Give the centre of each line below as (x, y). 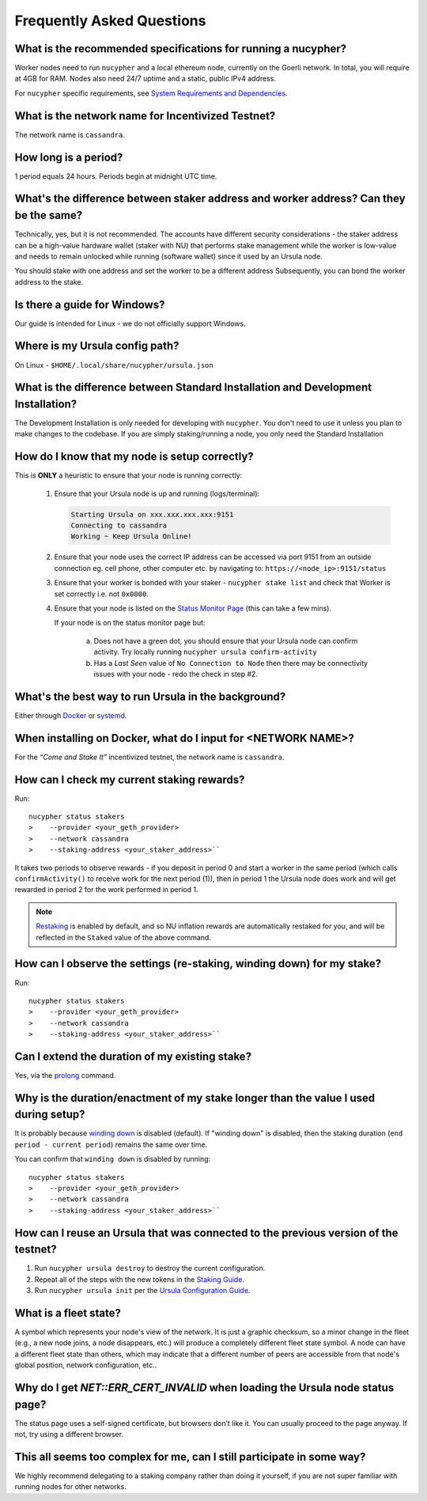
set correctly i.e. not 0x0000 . (102, 594)
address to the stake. (49, 282)
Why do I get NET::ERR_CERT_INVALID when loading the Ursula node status (204, 1388)
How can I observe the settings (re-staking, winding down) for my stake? (198, 964)
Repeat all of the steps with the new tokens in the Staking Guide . (140, 1279)
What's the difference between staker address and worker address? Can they (210, 199)
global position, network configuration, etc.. (86, 1365)
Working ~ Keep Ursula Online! (132, 537)
